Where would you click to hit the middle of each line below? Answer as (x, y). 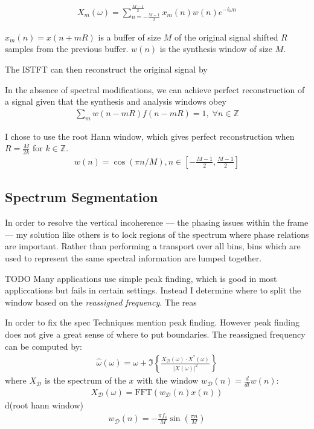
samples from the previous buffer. (67, 49)
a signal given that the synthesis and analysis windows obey (116, 101)
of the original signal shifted (226, 37)
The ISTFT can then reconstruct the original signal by (106, 69)
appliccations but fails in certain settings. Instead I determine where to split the (153, 290)
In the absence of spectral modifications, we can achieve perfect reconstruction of (155, 89)
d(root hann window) (44, 405)
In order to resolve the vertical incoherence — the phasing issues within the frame (157, 222)
